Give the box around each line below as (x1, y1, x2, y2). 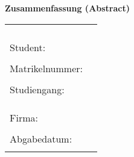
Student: (10, 40, 46, 54)
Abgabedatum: (10, 131, 72, 146)
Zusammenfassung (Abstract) (5, 2, 130, 14)
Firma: (10, 110, 38, 125)
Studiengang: (10, 82, 65, 96)
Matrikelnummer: (10, 61, 83, 75)
